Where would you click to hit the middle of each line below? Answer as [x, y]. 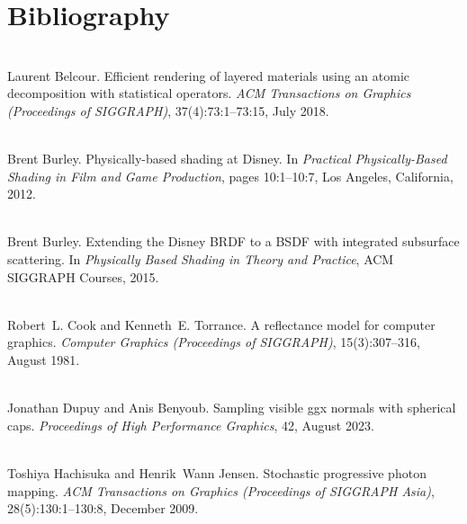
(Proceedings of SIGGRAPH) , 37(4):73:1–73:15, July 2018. [168, 110]
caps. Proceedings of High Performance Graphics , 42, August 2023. [191, 425]
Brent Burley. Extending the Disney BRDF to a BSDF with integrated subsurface [233, 241]
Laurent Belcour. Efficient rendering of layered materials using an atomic [209, 75]
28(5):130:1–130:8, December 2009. [103, 508]
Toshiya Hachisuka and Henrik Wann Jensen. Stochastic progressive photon [217, 473]
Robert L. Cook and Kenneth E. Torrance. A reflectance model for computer [221, 324]
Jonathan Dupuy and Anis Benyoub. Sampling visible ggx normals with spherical [232, 408]
